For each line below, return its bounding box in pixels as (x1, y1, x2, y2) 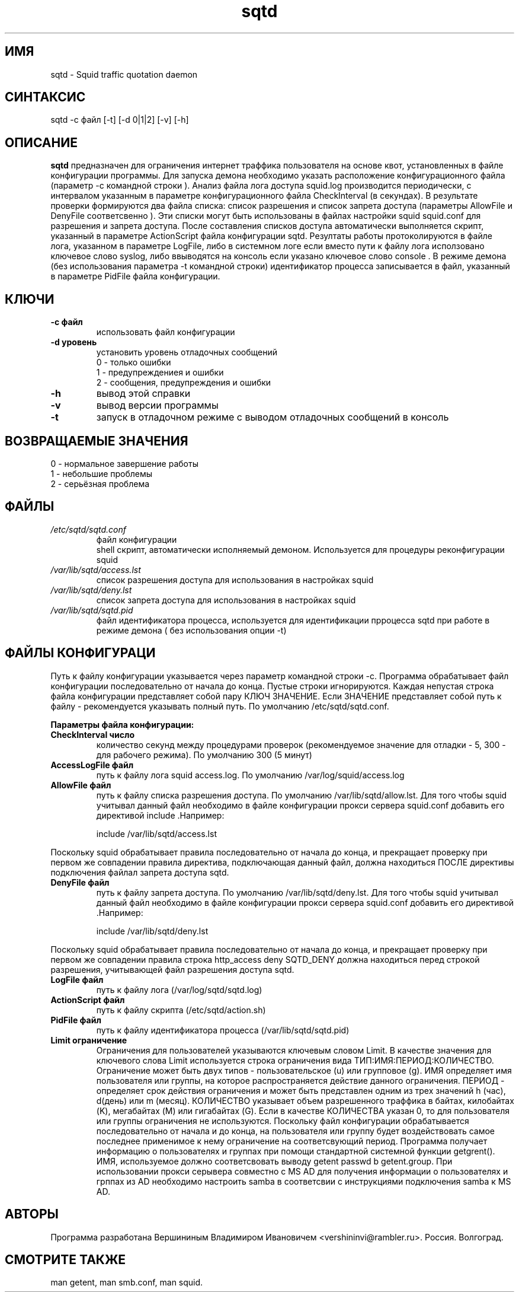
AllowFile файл (50, 779, 111, 790)
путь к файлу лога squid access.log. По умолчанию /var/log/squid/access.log (96, 769, 405, 780)
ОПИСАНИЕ (5, 135, 78, 150)
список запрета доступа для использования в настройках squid (96, 594, 356, 605)
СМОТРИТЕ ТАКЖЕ (5, 1252, 126, 1267)
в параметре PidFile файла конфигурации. (50, 271, 220, 282)
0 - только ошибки (96, 357, 171, 368)
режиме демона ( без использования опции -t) (96, 625, 287, 635)
